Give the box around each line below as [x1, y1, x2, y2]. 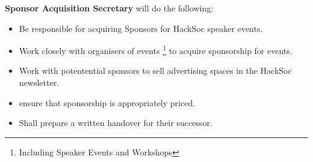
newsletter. [19, 76, 60, 89]
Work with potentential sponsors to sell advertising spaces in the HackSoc [19, 64, 292, 77]
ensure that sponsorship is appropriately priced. [19, 96, 196, 109]
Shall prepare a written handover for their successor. [19, 116, 212, 129]
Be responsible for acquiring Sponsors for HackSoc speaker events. [19, 22, 263, 34]
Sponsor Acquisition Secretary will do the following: [5, 2, 214, 14]
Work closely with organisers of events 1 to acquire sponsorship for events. [19, 43, 293, 56]
